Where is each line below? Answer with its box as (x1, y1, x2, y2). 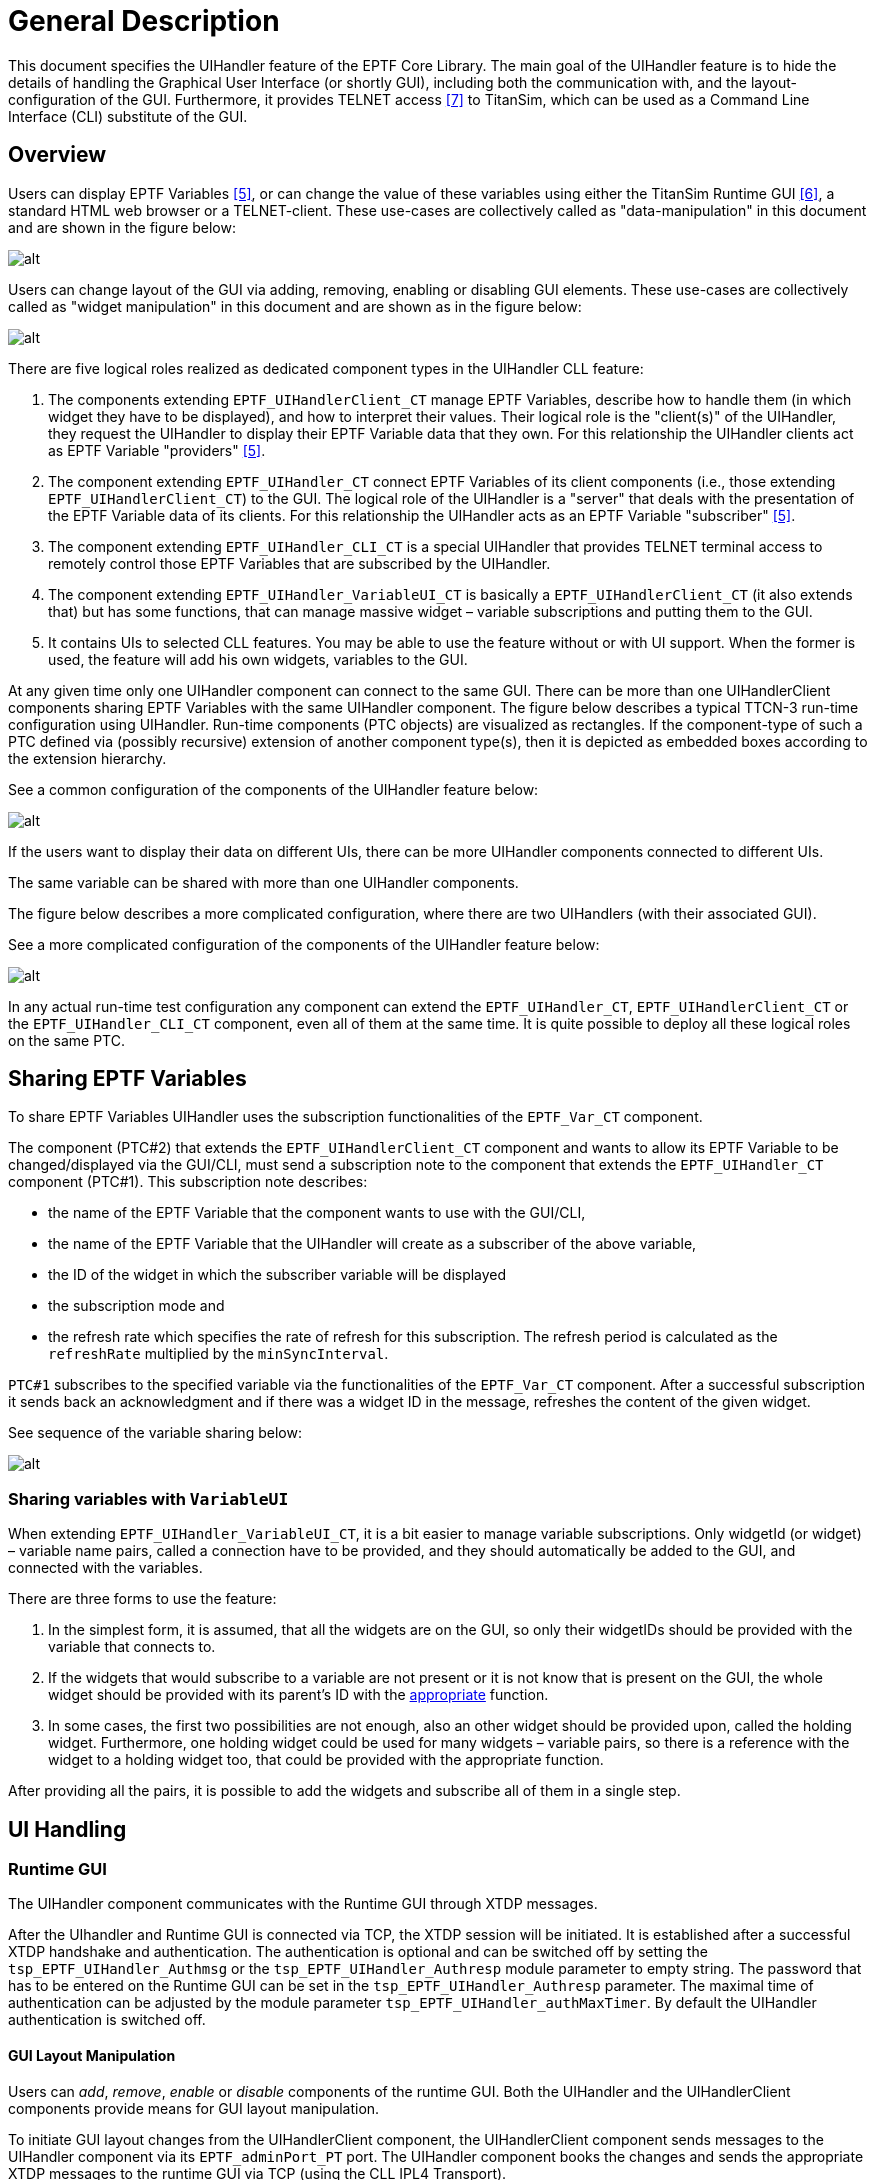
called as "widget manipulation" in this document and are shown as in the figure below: (8, 297, 582, 315)
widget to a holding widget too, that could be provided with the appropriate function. (48, 1751, 604, 1769)
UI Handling (8, 1816, 127, 1842)
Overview (8, 142, 107, 168)
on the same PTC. (8, 1031, 125, 1049)
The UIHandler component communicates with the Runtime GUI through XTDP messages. (8, 1895, 598, 1913)
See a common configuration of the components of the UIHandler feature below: (8, 780, 539, 798)
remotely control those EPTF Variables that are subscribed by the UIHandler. (48, 554, 551, 572)
